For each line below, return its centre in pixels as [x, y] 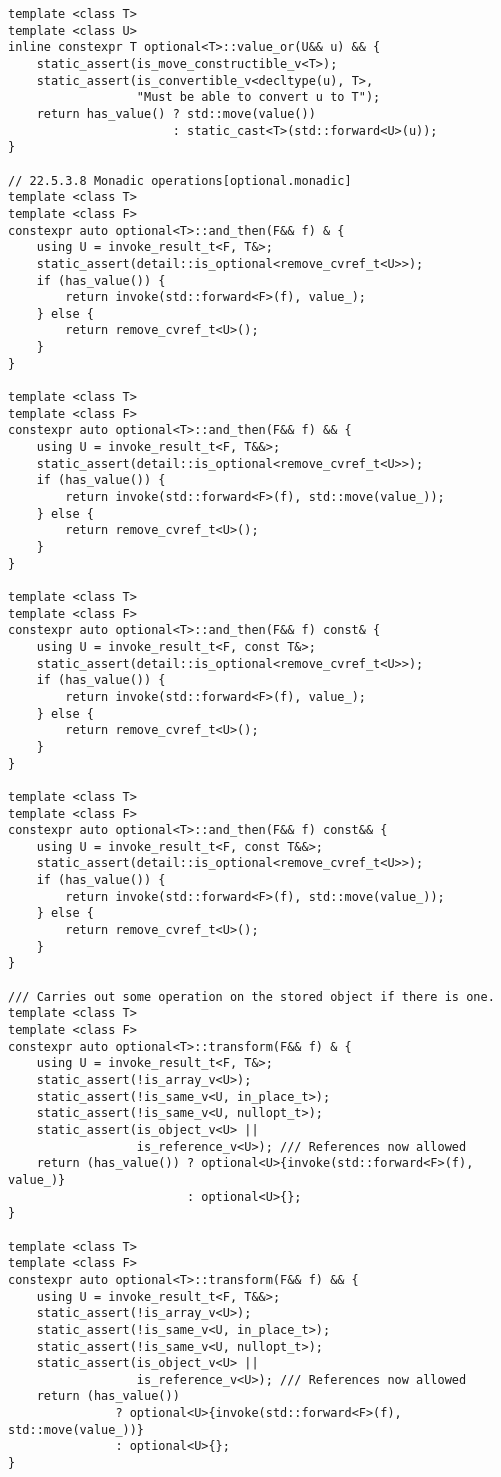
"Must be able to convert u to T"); [258, 97]
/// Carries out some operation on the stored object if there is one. [251, 996]
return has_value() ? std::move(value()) [176, 113]
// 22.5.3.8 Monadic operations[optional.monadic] [180, 180]
